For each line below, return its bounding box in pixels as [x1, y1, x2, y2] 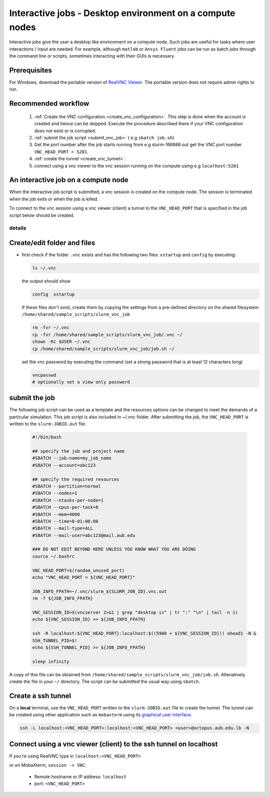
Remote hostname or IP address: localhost [34, 773, 127, 779]
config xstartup [32, 292, 75, 298]
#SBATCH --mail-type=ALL [32, 525, 93, 531]
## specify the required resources [32, 476, 119, 482]
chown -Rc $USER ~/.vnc [32, 339, 91, 345]
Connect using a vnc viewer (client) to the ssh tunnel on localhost [9, 739, 218, 748]
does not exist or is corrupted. [34, 128, 96, 134]
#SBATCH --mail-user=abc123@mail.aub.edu [32, 533, 135, 538]
